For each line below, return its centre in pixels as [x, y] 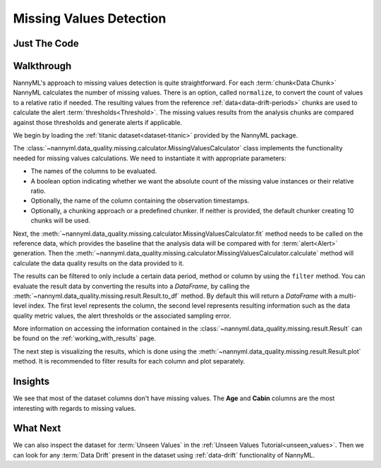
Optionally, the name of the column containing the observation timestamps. [140, 200]
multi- [347, 296]
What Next [37, 428]
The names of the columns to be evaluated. [94, 171]
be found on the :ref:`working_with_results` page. [85, 338]
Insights [31, 382]
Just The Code [46, 43]
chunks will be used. [61, 221]
